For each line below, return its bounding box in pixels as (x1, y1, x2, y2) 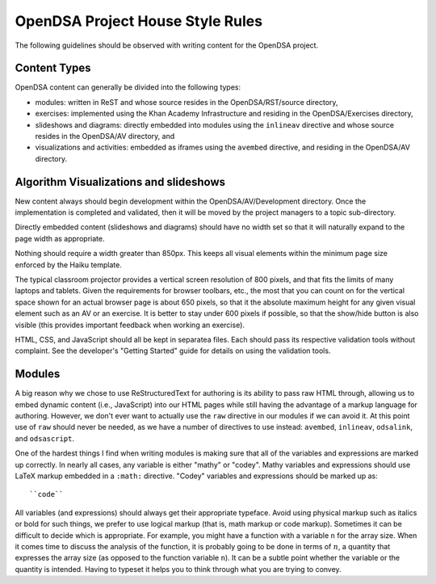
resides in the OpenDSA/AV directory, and (35, 132, 175, 141)
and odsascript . (15, 433, 74, 443)
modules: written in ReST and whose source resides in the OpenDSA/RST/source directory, (35, 97, 338, 107)
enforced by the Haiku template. (15, 259, 123, 270)
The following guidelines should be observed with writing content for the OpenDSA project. (15, 40, 319, 50)
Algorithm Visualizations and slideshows (15, 174, 226, 189)
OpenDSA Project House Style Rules (15, 12, 262, 30)
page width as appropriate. (15, 233, 105, 243)
